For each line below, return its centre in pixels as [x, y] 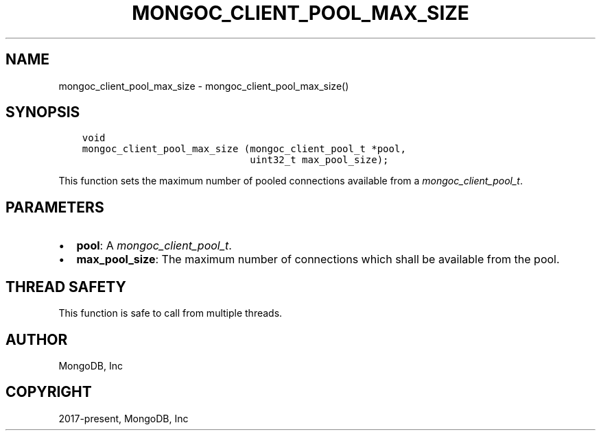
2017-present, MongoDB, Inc [123, 418]
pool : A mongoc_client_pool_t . [154, 246]
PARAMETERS [55, 207]
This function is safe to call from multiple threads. [170, 313]
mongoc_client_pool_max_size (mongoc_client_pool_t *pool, [244, 149]
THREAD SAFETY [66, 287]
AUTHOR [37, 339]
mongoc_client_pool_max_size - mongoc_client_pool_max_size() [204, 86]
